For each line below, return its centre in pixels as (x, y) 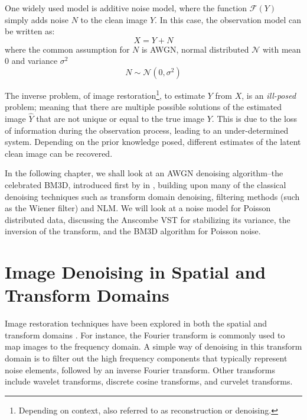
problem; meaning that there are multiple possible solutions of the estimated (143, 107)
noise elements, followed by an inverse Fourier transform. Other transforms (140, 369)
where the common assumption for (67, 49)
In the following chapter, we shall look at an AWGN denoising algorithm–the (144, 173)
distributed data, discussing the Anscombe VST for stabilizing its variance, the (148, 219)
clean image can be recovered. (59, 153)
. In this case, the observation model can (228, 19)
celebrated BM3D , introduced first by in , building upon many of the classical (146, 185)
